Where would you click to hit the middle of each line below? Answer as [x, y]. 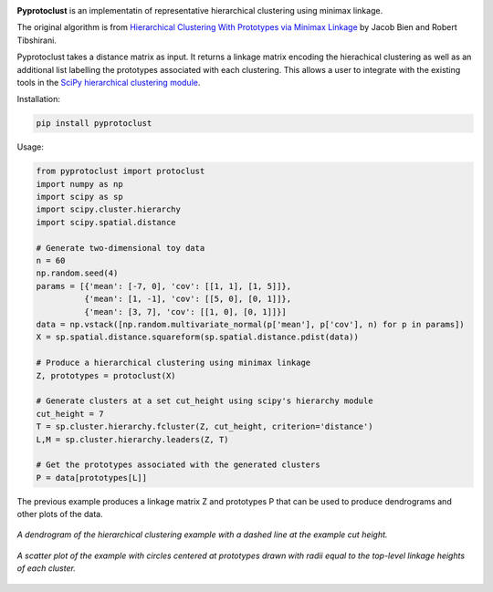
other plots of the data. [60, 514]
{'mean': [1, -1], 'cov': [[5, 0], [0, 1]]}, [188, 299]
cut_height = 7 [70, 414]
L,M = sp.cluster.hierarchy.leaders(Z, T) [132, 439]
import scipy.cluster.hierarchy [109, 209]
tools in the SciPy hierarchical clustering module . [109, 82]
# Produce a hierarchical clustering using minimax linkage [173, 363]
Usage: [31, 147]
